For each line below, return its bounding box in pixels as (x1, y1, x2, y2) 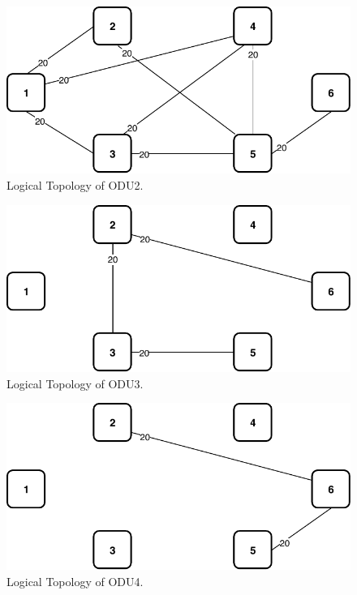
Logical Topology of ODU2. (6, 176, 144, 193)
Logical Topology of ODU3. (6, 375, 144, 392)
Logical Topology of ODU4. (6, 573, 144, 590)
